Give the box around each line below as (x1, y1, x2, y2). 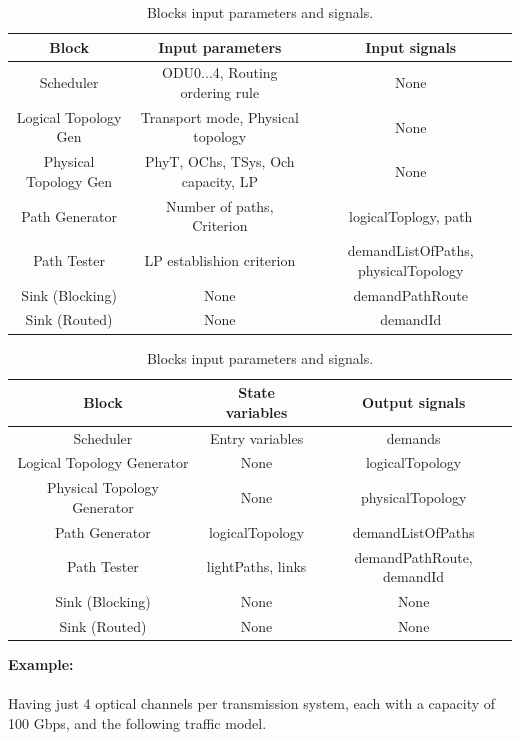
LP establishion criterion (144, 249, 296, 270)
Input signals (365, 36, 457, 57)
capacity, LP (181, 170, 258, 191)
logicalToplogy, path (349, 205, 473, 226)
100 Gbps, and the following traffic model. (8, 712, 267, 733)
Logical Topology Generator (17, 452, 189, 473)
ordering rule (180, 82, 260, 103)
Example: (8, 653, 74, 674)
